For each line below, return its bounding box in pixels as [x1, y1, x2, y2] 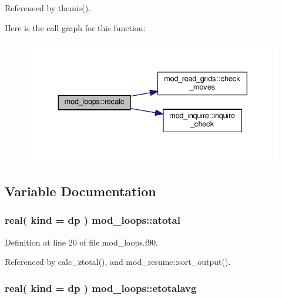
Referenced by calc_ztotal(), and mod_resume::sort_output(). [5, 256, 231, 268]
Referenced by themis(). [5, 2, 91, 14]
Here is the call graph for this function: [5, 21, 146, 33]
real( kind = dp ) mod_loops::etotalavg [5, 280, 197, 295]
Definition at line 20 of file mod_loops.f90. [5, 236, 158, 248]
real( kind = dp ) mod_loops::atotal [5, 213, 180, 227]
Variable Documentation [5, 182, 156, 200]
